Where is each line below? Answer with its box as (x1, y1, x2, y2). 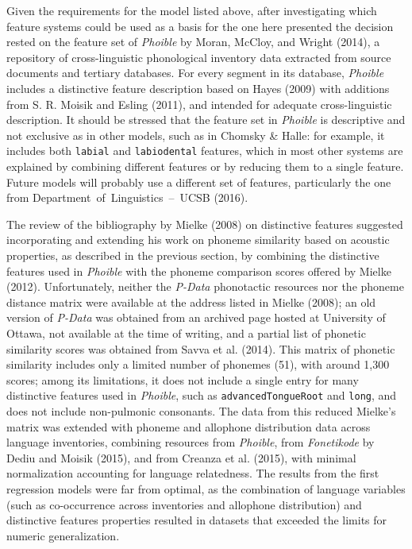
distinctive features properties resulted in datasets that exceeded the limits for (6, 512, 387, 528)
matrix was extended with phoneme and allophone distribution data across (6, 418, 371, 435)
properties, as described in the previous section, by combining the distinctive (6, 246, 379, 263)
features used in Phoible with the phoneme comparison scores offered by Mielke (6, 262, 391, 279)
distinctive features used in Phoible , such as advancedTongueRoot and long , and (6, 387, 397, 404)
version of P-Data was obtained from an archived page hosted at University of (6, 309, 386, 326)
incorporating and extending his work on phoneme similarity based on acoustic (6, 231, 390, 248)
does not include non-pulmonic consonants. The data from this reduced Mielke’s (6, 402, 396, 419)
